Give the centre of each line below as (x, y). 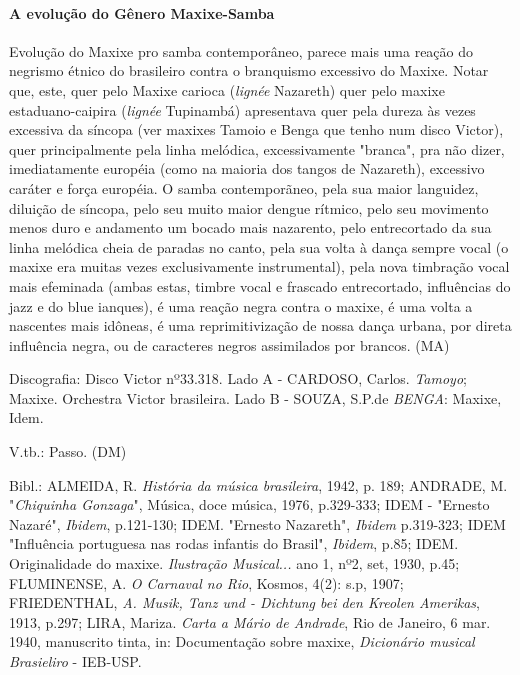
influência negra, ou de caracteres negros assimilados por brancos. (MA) (229, 344)
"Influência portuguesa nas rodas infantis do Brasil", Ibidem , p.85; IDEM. (234, 543)
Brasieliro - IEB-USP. (75, 661)
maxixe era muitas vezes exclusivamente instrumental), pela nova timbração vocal (259, 266)
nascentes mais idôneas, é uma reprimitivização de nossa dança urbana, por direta (260, 325)
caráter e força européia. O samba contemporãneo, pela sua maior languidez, (244, 187)
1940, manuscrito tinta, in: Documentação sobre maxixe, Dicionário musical (242, 641)
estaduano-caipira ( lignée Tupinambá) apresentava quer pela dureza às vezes (242, 109)
